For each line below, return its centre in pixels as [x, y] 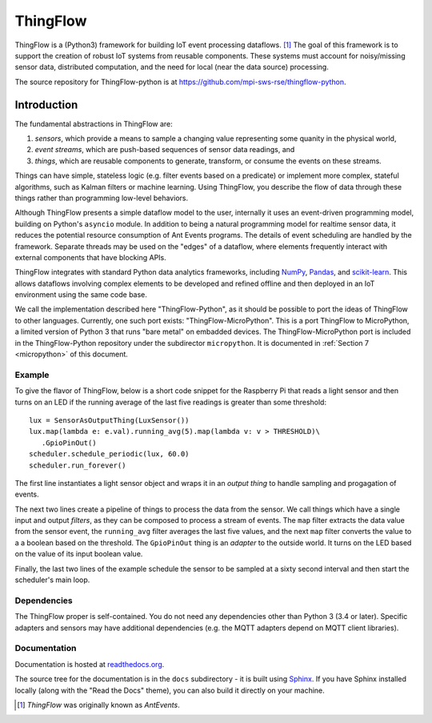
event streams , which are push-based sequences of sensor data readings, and [165, 150]
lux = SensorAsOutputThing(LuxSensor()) [109, 420]
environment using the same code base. [81, 295]
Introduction [46, 104]
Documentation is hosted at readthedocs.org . [90, 664]
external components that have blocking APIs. [91, 257]
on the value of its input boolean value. [79, 554]
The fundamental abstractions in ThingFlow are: [94, 123]
